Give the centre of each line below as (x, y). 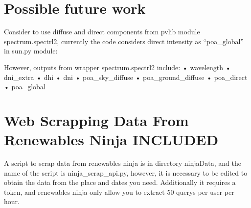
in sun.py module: (31, 51)
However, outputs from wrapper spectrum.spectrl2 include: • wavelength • (117, 67)
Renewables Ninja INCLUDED (111, 140)
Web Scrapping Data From (96, 120)
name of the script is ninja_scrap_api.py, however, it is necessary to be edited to (126, 172)
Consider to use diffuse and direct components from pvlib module (102, 32)
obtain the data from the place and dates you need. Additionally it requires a (120, 182)
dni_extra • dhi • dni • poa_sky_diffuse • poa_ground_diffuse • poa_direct (126, 77)
